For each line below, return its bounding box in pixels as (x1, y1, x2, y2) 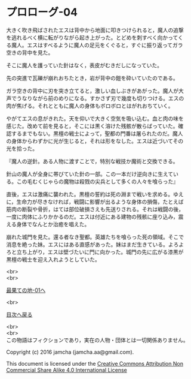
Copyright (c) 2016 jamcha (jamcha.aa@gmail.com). (6, 348, 134, 356)
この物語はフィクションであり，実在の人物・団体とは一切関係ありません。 (6, 336, 189, 344)
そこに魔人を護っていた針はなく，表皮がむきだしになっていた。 (6, 61, 163, 69)
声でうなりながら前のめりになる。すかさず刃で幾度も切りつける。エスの (6, 94, 184, 102)
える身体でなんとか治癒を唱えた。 (6, 220, 90, 228)
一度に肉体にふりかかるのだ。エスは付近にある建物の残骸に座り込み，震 (6, 213, 184, 220)
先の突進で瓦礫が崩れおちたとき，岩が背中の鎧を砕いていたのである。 (6, 74, 179, 82)
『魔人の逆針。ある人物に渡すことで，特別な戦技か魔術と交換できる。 (6, 157, 178, 165)
